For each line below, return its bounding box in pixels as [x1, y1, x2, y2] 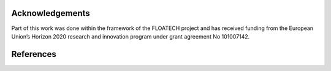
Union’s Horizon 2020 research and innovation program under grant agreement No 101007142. [11, 32, 250, 40]
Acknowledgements [11, 8, 90, 18]
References [11, 49, 56, 59]
